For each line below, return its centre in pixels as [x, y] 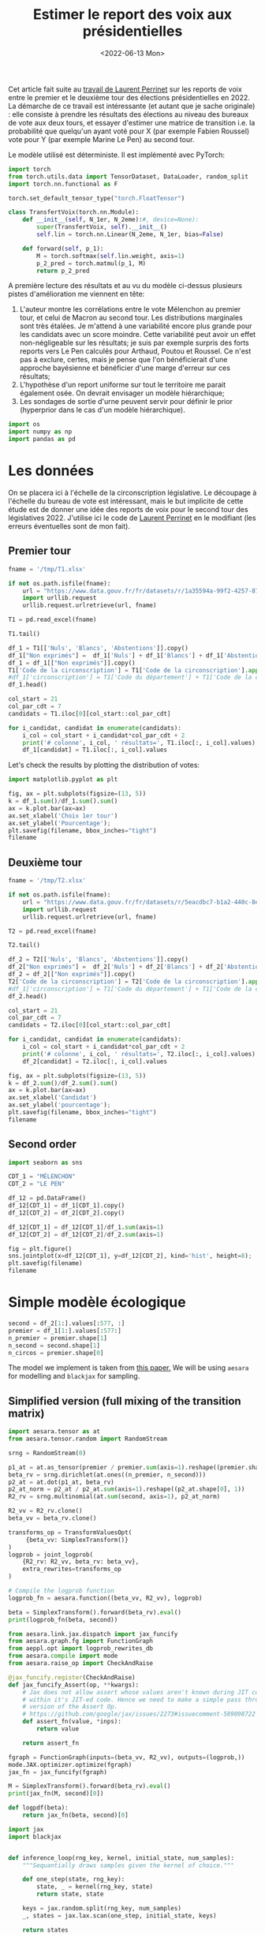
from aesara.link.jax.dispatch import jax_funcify [93, 1634]
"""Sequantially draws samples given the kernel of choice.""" [129, 1865]
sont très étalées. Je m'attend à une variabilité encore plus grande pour [136, 326]
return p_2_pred [63, 271]
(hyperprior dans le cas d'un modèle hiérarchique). [102, 410]
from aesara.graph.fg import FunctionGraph [81, 1641]
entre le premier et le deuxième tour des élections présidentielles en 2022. [129, 97]
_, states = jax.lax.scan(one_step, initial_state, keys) [119, 1915]
